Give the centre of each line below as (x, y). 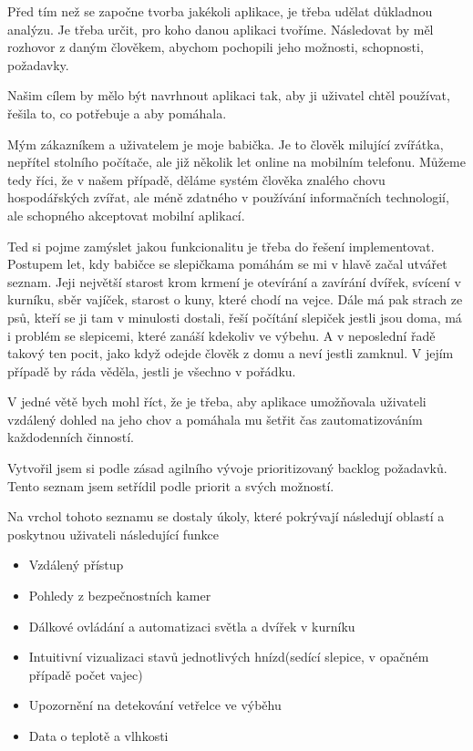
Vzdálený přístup (76, 565)
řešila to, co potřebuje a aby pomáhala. (117, 113)
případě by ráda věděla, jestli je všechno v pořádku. (152, 370)
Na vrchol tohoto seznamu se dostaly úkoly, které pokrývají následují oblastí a (226, 516)
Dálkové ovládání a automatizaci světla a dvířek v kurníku (192, 626)
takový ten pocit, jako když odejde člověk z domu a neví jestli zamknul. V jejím (231, 353)
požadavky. (38, 64)
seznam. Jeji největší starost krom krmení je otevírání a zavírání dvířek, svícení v (234, 281)
